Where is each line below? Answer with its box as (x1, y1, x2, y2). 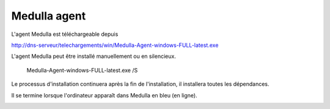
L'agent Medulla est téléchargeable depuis (11, 30, 119, 38)
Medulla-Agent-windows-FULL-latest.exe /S (26, 66, 138, 74)
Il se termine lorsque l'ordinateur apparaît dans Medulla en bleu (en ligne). (11, 91, 198, 99)
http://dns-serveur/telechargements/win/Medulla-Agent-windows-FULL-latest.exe (11, 41, 219, 49)
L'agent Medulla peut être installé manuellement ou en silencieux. (11, 52, 177, 60)
